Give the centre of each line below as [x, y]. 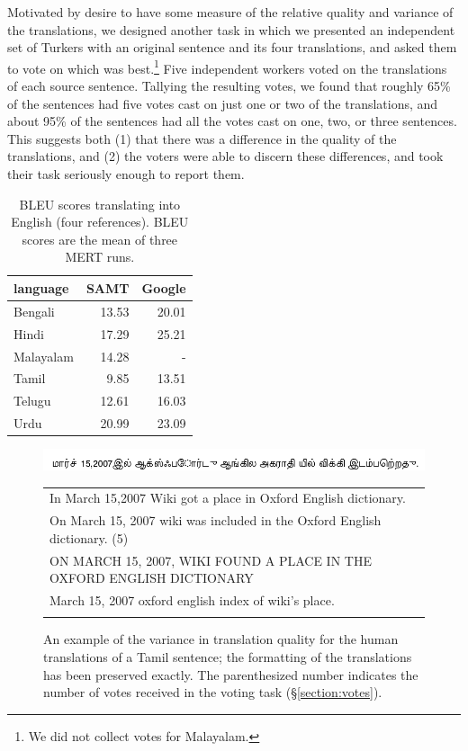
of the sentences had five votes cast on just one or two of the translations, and [223, 103]
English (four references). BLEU [100, 222]
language [41, 287]
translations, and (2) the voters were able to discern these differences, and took [225, 156]
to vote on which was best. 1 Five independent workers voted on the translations [227, 67]
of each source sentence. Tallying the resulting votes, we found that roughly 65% [229, 86]
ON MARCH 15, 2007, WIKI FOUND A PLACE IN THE [211, 560]
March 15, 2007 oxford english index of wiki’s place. [192, 600]
